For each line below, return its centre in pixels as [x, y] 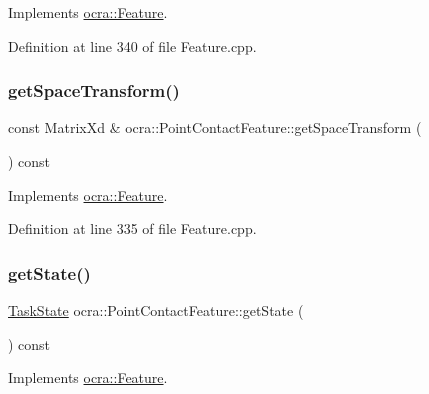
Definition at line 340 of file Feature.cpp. [132, 45]
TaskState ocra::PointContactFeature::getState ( [156, 310]
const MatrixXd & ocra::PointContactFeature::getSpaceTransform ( [215, 127]
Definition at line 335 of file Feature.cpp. [132, 228]
